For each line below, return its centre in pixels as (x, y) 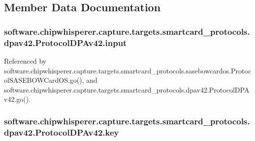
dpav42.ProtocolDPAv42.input (65, 42)
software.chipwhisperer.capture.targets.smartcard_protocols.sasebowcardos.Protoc (128, 70)
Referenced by (25, 60)
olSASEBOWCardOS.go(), (44, 80)
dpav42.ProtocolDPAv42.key (62, 132)
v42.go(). (17, 99)
